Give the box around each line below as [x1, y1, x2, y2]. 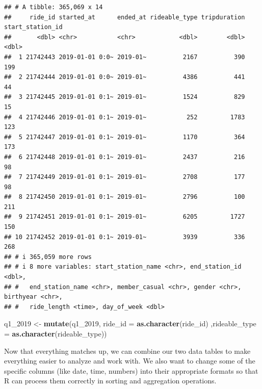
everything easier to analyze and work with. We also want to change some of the [4, 355, 255, 366]
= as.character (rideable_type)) [4, 328, 107, 339]
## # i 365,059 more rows [4, 253, 92, 261]
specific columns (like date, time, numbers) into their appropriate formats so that [4, 365, 258, 376]
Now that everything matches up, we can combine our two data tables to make [4, 345, 251, 356]
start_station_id [4, 23, 63, 31]
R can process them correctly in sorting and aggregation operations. [4, 375, 217, 386]
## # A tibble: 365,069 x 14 [4, 4, 103, 11]
